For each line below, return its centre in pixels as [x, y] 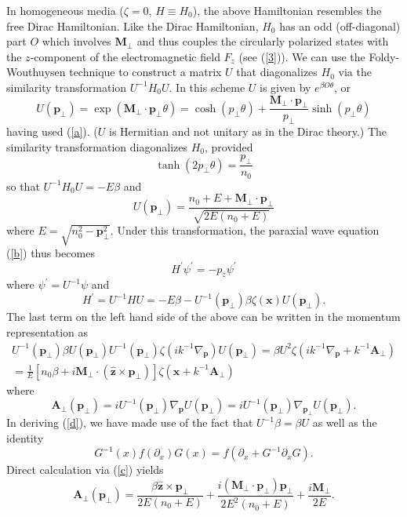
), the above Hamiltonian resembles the [287, 10]
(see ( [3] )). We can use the [302, 56]
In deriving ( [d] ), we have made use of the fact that [130, 422]
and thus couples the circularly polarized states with [263, 41]
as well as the [345, 422]
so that [23, 186]
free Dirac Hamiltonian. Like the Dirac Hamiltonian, [133, 25]
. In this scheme [207, 87]
